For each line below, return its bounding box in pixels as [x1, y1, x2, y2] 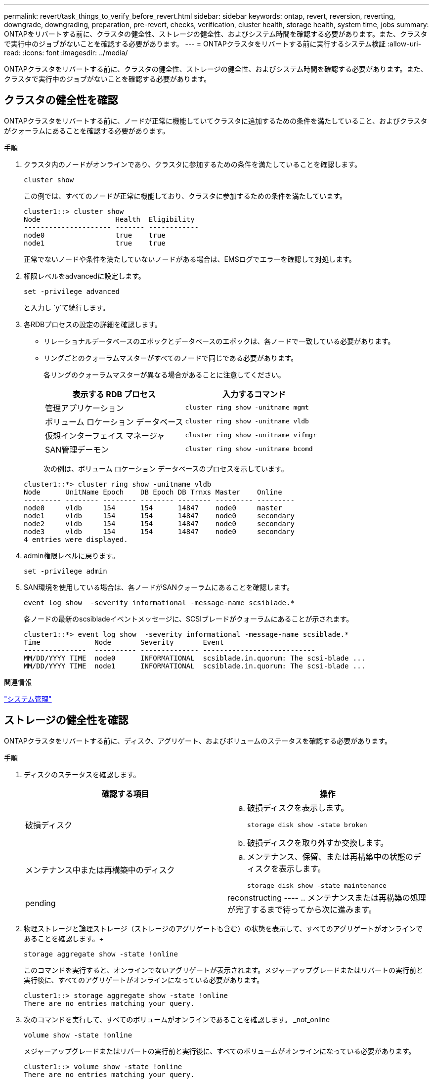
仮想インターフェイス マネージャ [45, 430, 165, 441]
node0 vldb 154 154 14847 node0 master [24, 503, 282, 512]
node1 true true [24, 239, 166, 247]
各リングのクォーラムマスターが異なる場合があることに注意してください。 [43, 370, 285, 379]
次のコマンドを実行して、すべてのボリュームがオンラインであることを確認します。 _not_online [24, 1015, 330, 1024]
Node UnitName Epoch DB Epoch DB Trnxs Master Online [24, 488, 282, 496]
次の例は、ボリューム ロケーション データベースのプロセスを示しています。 [43, 464, 288, 473]
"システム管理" [4, 694, 52, 703]
